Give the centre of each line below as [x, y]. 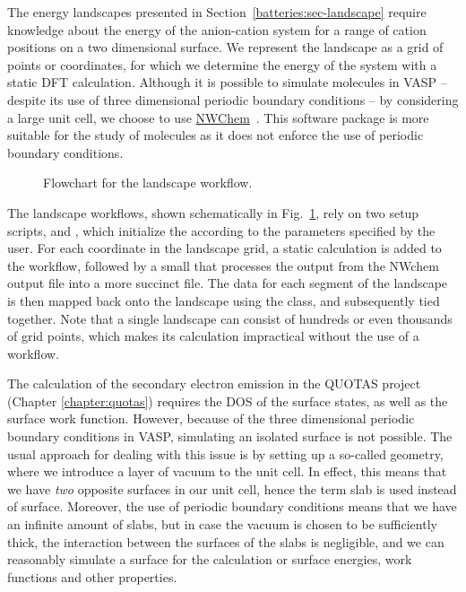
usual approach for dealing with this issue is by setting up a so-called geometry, [225, 453]
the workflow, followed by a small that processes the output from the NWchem [223, 265]
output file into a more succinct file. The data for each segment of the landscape [228, 283]
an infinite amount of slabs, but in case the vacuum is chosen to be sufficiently [222, 524]
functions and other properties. [92, 576]
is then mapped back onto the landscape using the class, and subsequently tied [224, 300]
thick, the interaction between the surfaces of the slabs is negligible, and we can [226, 541]
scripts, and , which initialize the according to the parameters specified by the [221, 230]
